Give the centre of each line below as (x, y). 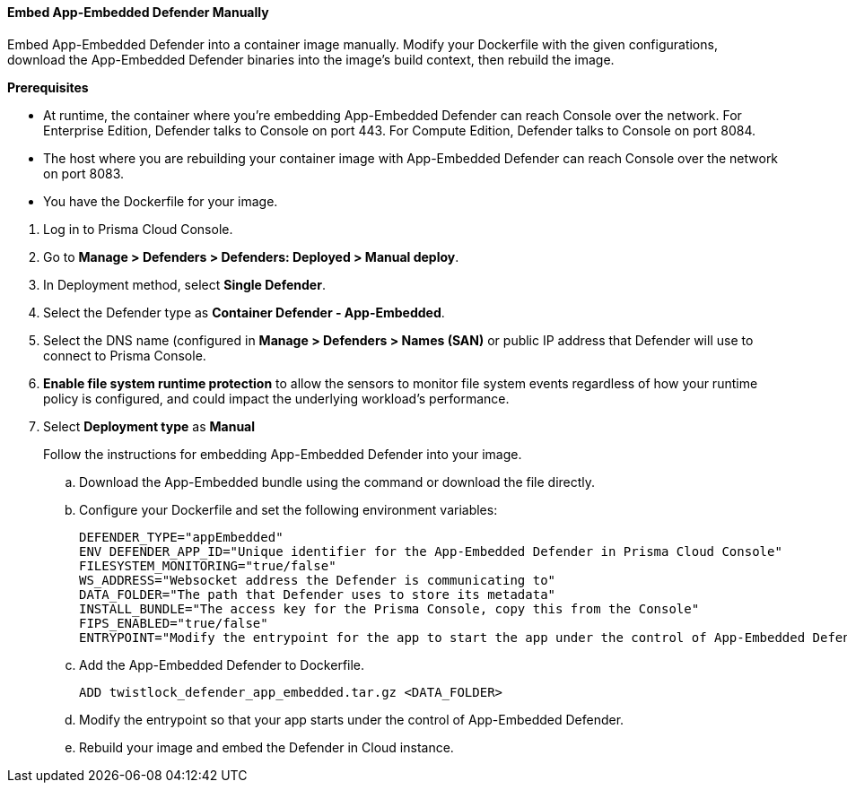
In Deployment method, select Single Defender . (184, 284)
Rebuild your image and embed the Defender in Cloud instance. (266, 747)
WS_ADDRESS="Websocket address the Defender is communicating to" (318, 580)
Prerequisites (48, 87)
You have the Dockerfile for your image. (161, 201)
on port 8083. (84, 173)
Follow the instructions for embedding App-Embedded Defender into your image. (283, 454)
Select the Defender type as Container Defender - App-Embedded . (244, 312)
